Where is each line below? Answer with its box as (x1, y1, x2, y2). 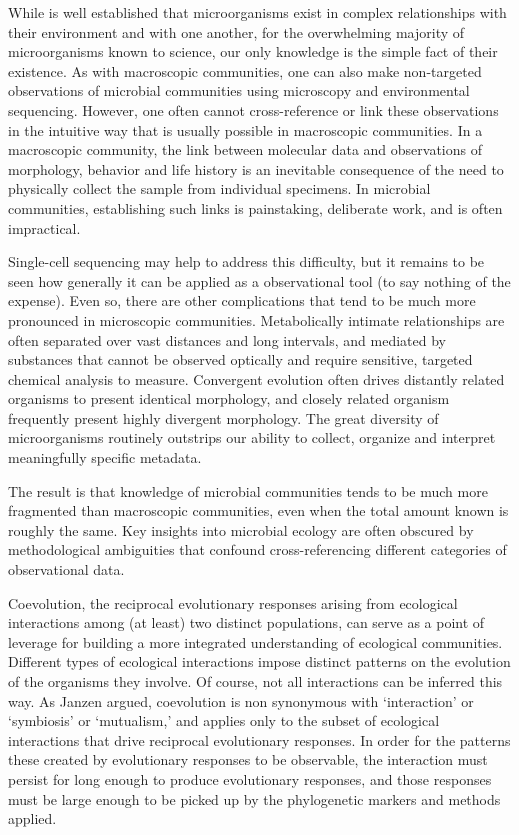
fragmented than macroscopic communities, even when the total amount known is (8, 500, 509, 521)
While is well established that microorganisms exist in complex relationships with (8, 2, 507, 22)
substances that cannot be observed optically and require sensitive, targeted (8, 349, 473, 370)
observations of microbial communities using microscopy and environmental (8, 80, 470, 101)
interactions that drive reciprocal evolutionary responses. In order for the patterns (8, 729, 511, 750)
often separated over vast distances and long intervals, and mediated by (8, 329, 446, 350)
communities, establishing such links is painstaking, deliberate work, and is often (8, 197, 503, 218)
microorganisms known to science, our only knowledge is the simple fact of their (8, 41, 498, 62)
